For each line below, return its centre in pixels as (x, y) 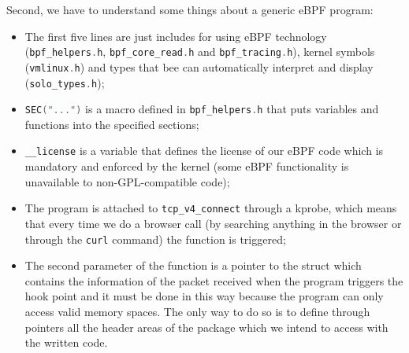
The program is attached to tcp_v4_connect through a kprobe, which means (211, 208)
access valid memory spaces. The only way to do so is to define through (197, 311)
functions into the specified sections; (112, 124)
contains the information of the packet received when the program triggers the (214, 280)
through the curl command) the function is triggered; (155, 239)
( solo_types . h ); (65, 82)
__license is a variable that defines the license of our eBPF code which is (204, 151)
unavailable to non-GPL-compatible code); (127, 181)
